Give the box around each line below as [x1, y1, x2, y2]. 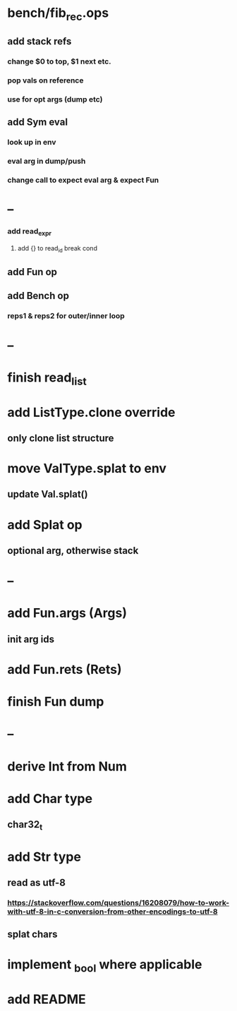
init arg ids [7, 633, 55, 645]
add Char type [7, 790, 93, 806]
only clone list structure [7, 432, 114, 444]
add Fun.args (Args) [7, 605, 127, 622]
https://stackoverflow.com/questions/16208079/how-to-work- [7, 897, 230, 907]
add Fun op [7, 266, 58, 278]
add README [7, 991, 86, 1007]
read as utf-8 [7, 876, 66, 888]
